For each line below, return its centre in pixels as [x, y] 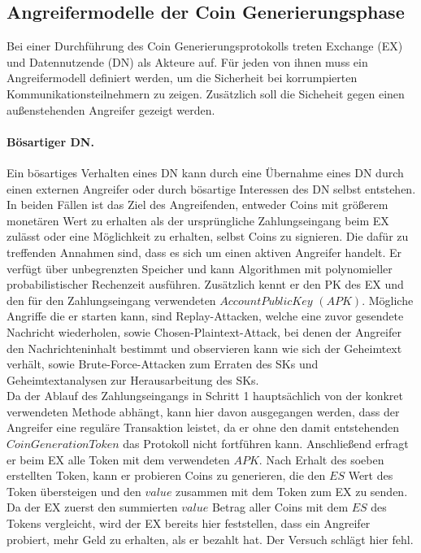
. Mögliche [388, 300]
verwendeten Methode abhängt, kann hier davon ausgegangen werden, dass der [203, 411]
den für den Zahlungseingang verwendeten [111, 300]
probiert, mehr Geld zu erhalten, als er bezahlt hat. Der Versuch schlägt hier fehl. [210, 539]
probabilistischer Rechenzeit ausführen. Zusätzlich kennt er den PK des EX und [205, 284]
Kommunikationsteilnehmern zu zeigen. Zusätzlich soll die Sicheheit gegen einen [206, 93]
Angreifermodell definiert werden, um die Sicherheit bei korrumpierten [182, 78]
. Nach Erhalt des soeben [321, 459]
